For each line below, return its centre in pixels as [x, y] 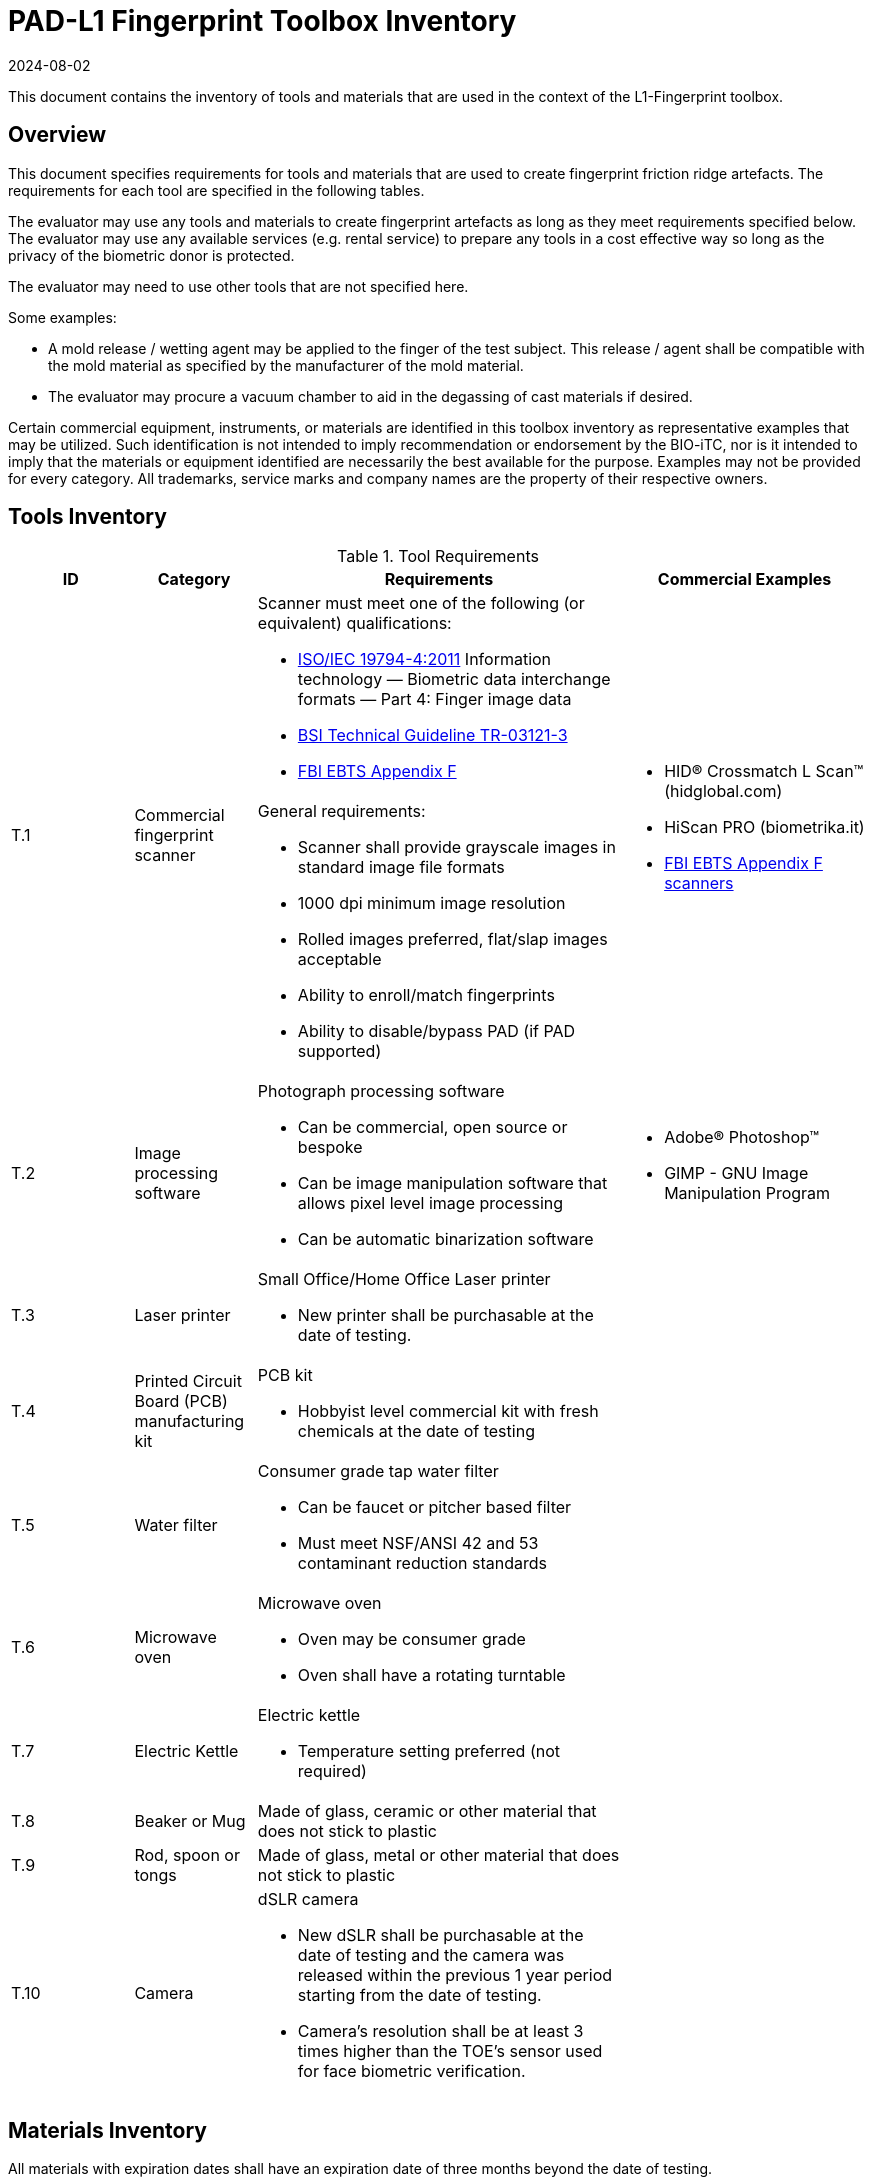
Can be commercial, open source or [432, 1127]
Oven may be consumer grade [411, 1639]
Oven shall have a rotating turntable [431, 1675]
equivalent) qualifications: [354, 623]
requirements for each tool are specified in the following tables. [216, 190]
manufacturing [189, 1421]
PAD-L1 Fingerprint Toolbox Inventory [262, 21]
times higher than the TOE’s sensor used [450, 2051]
